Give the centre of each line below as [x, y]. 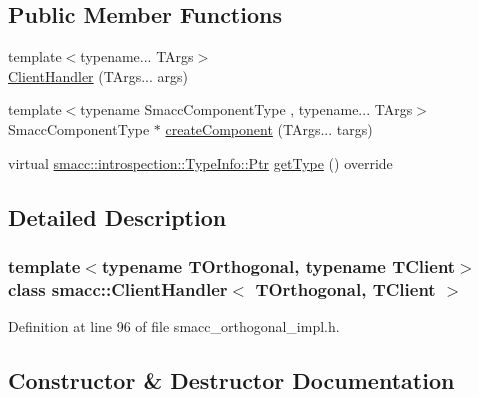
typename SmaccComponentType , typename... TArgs [246, 109]
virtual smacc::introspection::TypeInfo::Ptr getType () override [200, 162]
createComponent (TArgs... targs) [269, 128]
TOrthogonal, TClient [345, 288]
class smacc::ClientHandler [118, 288]
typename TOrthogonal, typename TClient [278, 265]
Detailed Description [117, 216]
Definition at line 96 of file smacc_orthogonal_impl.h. [174, 326]
